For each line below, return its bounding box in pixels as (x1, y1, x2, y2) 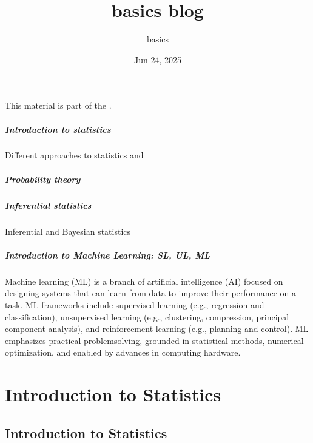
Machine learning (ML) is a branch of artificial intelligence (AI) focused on (5, 274, 283, 287)
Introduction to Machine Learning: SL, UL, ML (5, 248, 210, 261)
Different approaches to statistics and (5, 149, 144, 161)
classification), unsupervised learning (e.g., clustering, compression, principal (5, 310, 289, 323)
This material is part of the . (5, 99, 112, 112)
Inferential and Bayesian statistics (5, 225, 131, 237)
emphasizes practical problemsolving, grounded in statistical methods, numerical (5, 334, 304, 347)
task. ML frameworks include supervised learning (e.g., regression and (5, 298, 264, 311)
